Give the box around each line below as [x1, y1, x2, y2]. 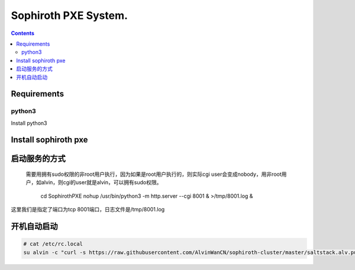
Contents [11, 30, 35, 37]
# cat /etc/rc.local [23, 240, 83, 247]
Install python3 [11, 119, 47, 127]
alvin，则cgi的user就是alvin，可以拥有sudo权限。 [41, 179, 162, 186]
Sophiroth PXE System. [11, 9, 128, 22]
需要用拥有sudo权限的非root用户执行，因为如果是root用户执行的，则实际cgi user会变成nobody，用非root [25, 171, 282, 178]
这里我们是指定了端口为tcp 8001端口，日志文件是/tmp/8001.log [11, 206, 165, 213]
